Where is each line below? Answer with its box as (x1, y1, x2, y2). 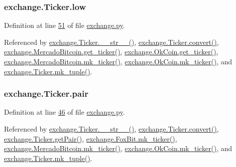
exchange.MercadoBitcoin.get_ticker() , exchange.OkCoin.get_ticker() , (4, 46, 219, 57)
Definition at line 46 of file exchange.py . (4, 107, 125, 117)
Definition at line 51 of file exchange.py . (4, 20, 125, 30)
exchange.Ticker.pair (4, 87, 89, 100)
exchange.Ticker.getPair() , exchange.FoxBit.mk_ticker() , (4, 133, 177, 144)
